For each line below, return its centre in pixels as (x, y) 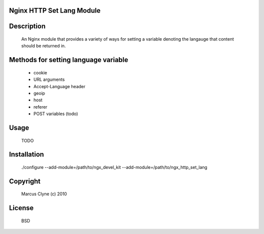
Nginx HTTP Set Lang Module (55, 11)
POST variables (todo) (56, 114)
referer (40, 107)
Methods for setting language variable (69, 60)
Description (27, 26)
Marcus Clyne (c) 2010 (44, 194)
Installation (26, 154)
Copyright (25, 181)
